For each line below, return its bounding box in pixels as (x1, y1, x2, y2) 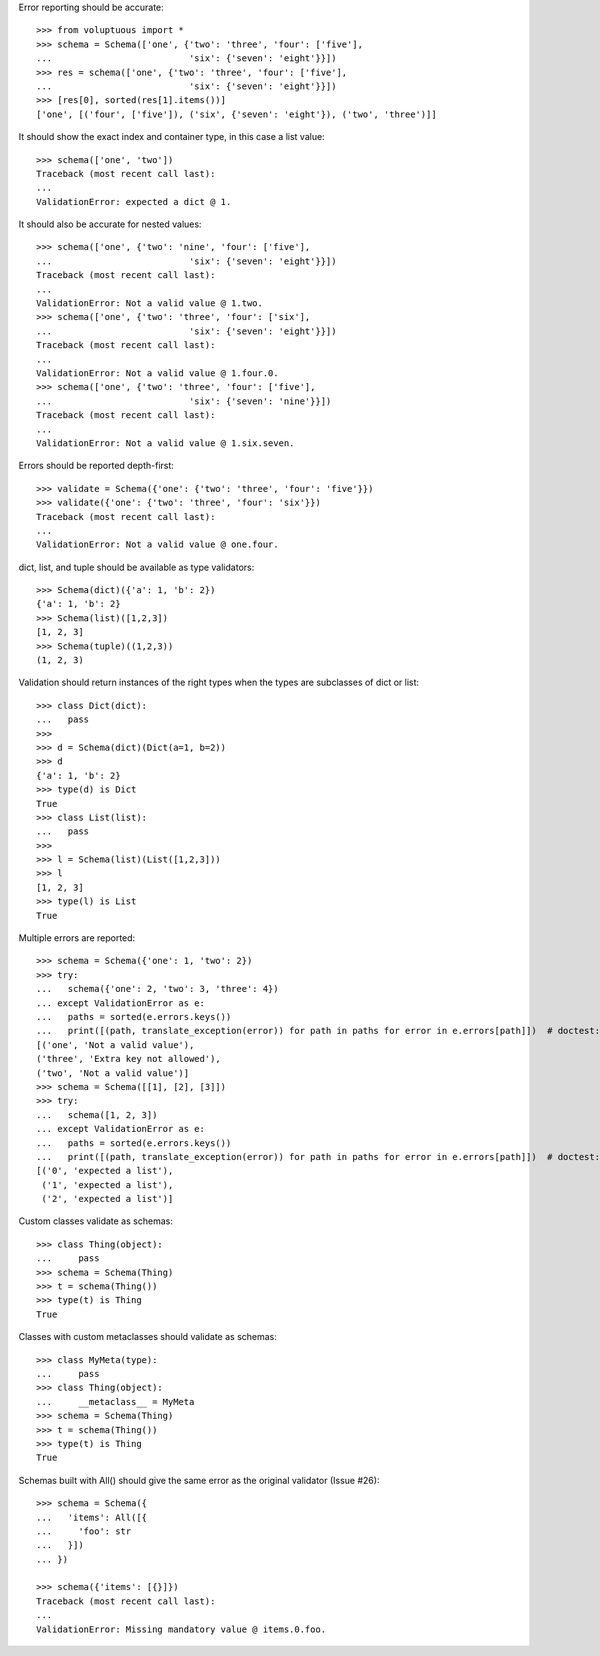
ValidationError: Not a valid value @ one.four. (36, 539, 279, 550)
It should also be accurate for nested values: (18, 218, 202, 230)
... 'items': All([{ (36, 1511, 148, 1523)
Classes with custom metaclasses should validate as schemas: (18, 1331, 277, 1343)
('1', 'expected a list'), (41, 1179, 174, 1190)
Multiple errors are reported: (18, 932, 136, 944)
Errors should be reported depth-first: (18, 460, 175, 472)
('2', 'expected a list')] (41, 1193, 174, 1205)
